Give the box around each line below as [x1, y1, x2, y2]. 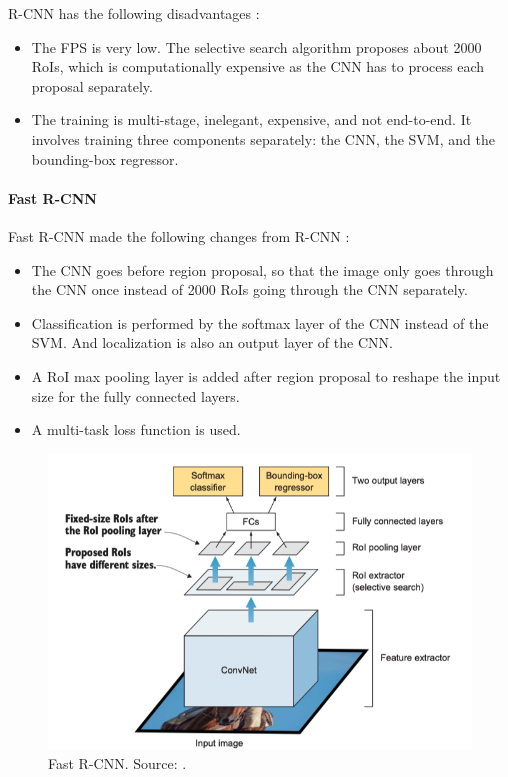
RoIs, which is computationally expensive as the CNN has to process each [31, 56, 485, 77]
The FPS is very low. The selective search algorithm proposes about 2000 [31, 36, 482, 57]
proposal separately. [31, 75, 153, 96]
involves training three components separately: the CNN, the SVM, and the [31, 128, 495, 149]
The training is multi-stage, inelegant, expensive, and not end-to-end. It [31, 109, 472, 130]
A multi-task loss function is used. [31, 419, 241, 440]
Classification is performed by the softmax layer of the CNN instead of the [31, 312, 489, 333]
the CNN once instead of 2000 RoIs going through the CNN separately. [31, 279, 468, 300]
